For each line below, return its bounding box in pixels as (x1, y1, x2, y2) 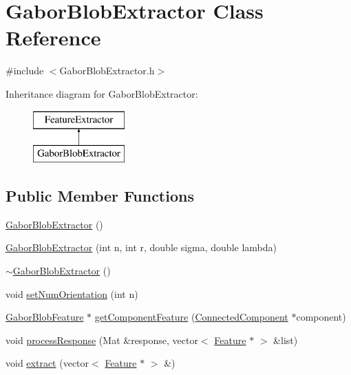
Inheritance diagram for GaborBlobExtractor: (6, 86, 198, 100)
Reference (6, 23, 101, 52)
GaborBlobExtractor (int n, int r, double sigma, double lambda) (6, 240, 277, 255)
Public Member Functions (6, 185, 194, 206)
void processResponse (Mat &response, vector (6, 332, 198, 347)
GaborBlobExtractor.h (59, 63, 155, 78)
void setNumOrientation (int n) (6, 286, 138, 301)
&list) (273, 332, 298, 347)
